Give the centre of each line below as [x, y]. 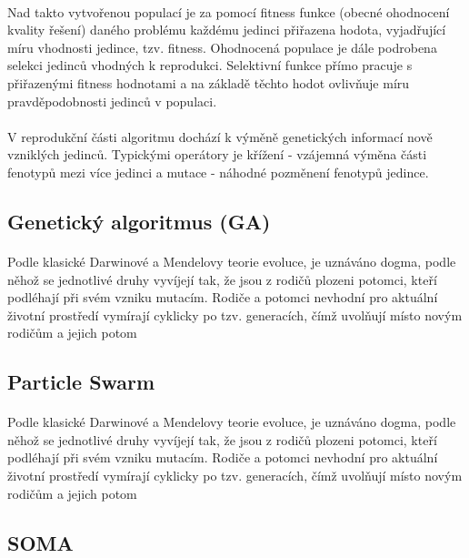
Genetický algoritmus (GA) [139, 221]
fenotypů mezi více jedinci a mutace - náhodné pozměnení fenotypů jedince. [218, 172]
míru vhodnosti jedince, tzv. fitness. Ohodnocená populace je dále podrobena [222, 47]
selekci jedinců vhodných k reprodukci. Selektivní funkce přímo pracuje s [210, 65]
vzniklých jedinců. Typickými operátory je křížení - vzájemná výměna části [217, 154]
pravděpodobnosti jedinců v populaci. [112, 101]
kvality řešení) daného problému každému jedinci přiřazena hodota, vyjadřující [227, 30]
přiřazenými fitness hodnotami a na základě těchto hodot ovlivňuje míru [209, 82]
